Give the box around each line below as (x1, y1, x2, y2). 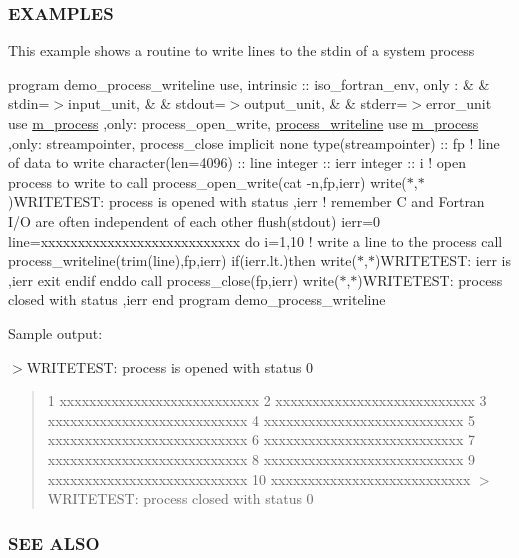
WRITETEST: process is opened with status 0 (26, 356, 314, 377)
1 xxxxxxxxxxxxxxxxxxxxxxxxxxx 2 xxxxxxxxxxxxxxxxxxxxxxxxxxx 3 (47, 390, 487, 411)
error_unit (426, 93, 492, 114)
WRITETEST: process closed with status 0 (47, 488, 314, 509)
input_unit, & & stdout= (67, 93, 226, 114)
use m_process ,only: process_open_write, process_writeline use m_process (8, 113, 479, 133)
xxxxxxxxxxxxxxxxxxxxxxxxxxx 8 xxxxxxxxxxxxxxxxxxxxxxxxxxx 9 (47, 448, 475, 469)
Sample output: (8, 322, 103, 343)
